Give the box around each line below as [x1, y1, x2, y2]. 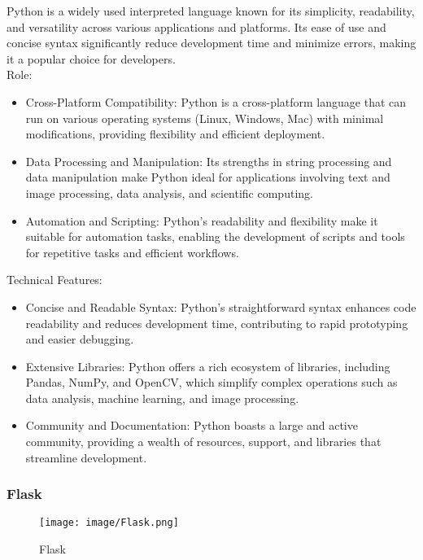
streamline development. [25, 448, 147, 466]
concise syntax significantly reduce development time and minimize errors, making [7, 34, 416, 51]
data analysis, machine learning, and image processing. [25, 389, 299, 406]
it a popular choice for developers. [7, 50, 176, 67]
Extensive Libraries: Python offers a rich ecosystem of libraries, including [25, 357, 390, 374]
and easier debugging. [25, 330, 134, 348]
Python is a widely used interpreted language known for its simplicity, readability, [7, 2, 415, 19]
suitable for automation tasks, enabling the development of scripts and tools [25, 228, 405, 245]
